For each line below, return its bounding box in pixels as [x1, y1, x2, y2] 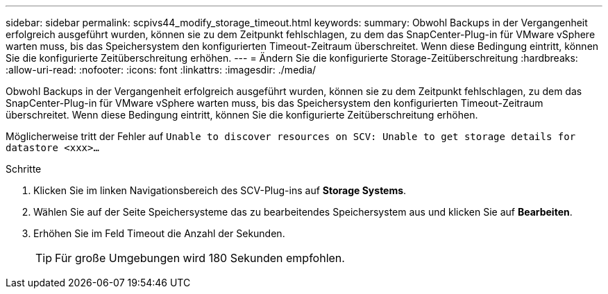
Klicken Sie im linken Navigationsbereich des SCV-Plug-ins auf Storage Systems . [33, 184, 407, 196]
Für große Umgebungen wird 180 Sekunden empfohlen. [55, 251, 345, 265]
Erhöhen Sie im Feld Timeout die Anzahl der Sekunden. [33, 227, 285, 239]
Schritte [6, 163, 42, 175]
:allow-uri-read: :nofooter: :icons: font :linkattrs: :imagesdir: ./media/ [6, 64, 316, 76]
